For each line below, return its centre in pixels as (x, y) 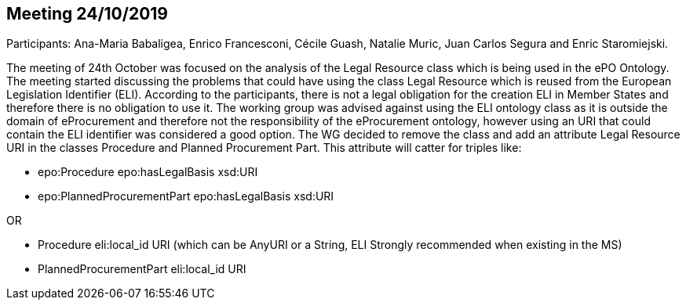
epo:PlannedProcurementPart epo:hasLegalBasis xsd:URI (186, 196)
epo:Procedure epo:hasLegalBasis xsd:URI (148, 172)
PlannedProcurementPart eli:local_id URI (142, 269)
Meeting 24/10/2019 (87, 14)
